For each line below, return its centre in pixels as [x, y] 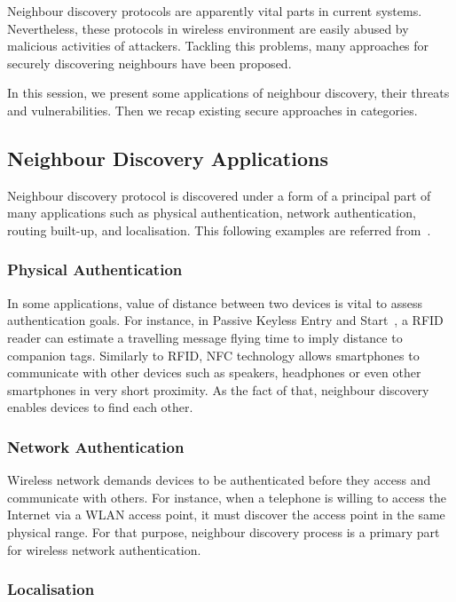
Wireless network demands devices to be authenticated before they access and [219, 480]
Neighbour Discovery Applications [168, 158]
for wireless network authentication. [104, 549]
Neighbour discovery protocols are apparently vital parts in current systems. [215, 11]
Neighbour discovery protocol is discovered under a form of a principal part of [219, 195]
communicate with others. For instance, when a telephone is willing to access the [227, 497]
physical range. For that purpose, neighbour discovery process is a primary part [224, 531]
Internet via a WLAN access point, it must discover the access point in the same [226, 515]
